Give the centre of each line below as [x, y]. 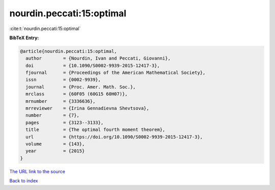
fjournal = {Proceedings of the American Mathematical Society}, [116, 73]
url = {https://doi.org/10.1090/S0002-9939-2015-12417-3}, [114, 137]
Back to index [24, 181]
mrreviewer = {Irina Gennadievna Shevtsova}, [88, 108]
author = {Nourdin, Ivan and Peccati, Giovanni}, [98, 58]
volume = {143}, [55, 144]
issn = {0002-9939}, [63, 80]
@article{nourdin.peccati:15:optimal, [68, 51]
